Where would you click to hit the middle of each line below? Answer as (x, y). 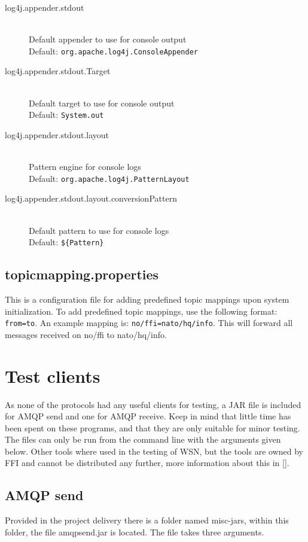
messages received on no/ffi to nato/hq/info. (86, 334)
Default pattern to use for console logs (99, 230)
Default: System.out (66, 115)
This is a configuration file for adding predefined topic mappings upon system (147, 299)
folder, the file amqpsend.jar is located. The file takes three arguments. (135, 532)
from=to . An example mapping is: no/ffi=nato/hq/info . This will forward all (149, 323)
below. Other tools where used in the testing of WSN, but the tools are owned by (154, 451)
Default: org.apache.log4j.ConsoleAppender (113, 51)
